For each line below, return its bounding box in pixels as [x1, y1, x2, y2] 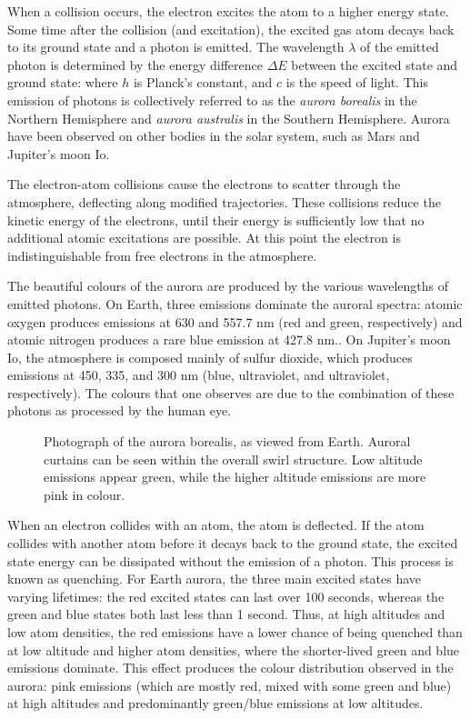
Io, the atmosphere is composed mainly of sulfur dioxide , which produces [7, 347, 413, 366]
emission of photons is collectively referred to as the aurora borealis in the [7, 90, 417, 109]
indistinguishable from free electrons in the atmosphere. [7, 245, 317, 265]
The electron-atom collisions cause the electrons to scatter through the [7, 175, 401, 194]
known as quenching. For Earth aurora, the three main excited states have [7, 569, 422, 588]
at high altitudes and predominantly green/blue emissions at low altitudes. [7, 694, 424, 713]
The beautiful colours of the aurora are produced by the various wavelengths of [7, 276, 449, 295]
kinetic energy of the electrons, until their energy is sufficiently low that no [7, 210, 425, 229]
